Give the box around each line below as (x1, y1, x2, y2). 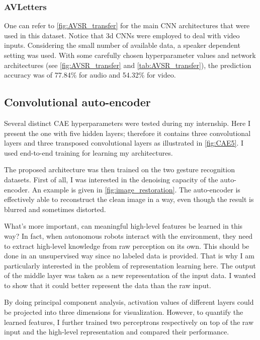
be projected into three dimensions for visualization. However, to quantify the (4, 307, 243, 317)
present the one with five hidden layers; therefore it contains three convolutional (4, 127, 251, 138)
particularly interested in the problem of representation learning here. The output (4, 260, 256, 270)
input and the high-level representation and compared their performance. (4, 326, 229, 337)
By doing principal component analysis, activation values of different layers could (4, 297, 254, 307)
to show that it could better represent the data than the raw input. (4, 280, 211, 290)
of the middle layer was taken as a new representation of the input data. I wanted (4, 270, 256, 281)
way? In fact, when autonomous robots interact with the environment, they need (4, 230, 253, 241)
